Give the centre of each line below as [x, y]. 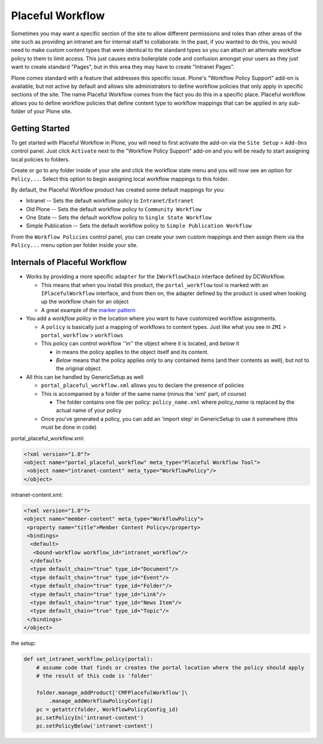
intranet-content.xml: [37, 495]
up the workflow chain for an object [85, 301]
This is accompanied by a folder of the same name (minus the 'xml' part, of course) [144, 394]
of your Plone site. [50, 111]
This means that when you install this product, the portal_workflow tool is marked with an [155, 285]
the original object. [79, 368]
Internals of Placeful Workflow [69, 262]
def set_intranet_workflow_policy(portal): [89, 659]
